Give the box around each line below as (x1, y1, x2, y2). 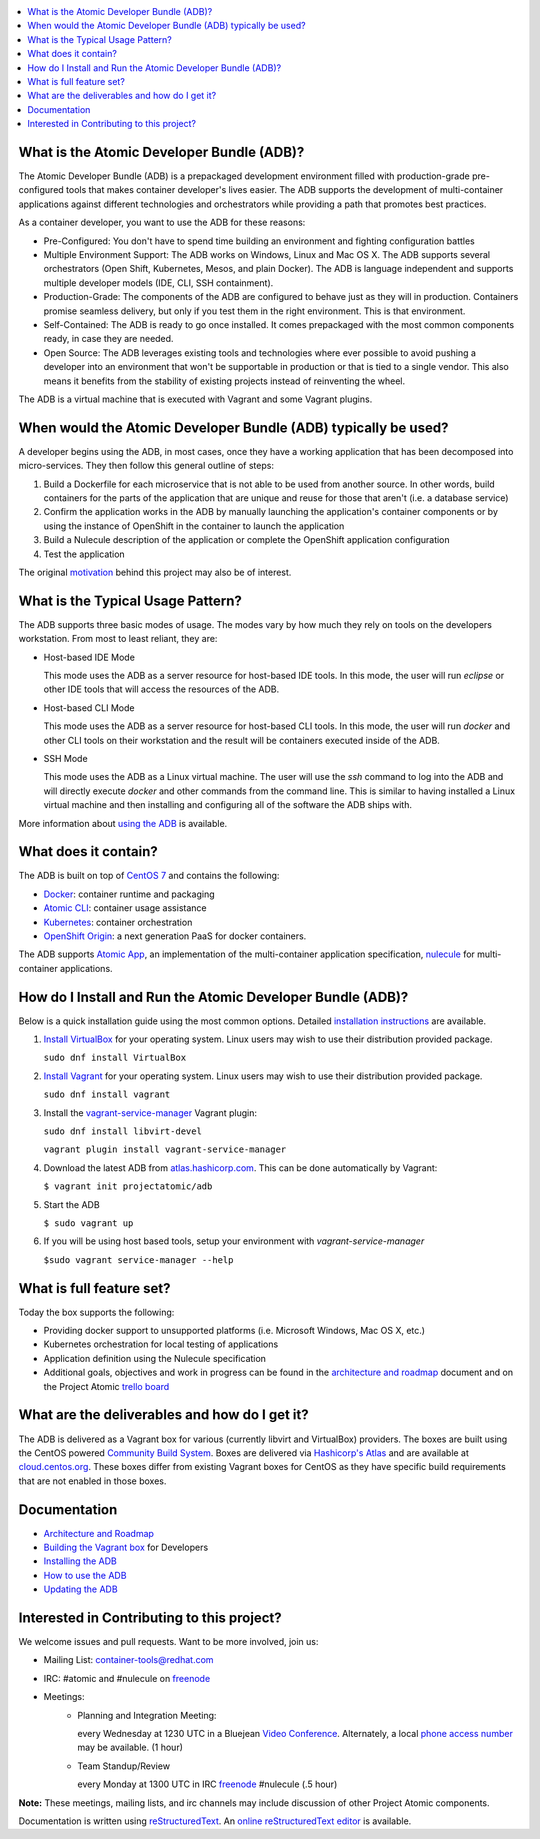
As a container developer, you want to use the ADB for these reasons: (18, 216, 306, 229)
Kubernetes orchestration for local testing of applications (43, 1338, 279, 1350)
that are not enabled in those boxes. (18, 1475, 167, 1487)
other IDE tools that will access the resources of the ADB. (43, 683, 280, 695)
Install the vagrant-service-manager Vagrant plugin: (43, 1106, 257, 1119)
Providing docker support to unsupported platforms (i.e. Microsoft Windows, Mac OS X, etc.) (43, 1325, 425, 1337)
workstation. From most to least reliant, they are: (18, 633, 218, 645)
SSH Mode (43, 752, 89, 764)
